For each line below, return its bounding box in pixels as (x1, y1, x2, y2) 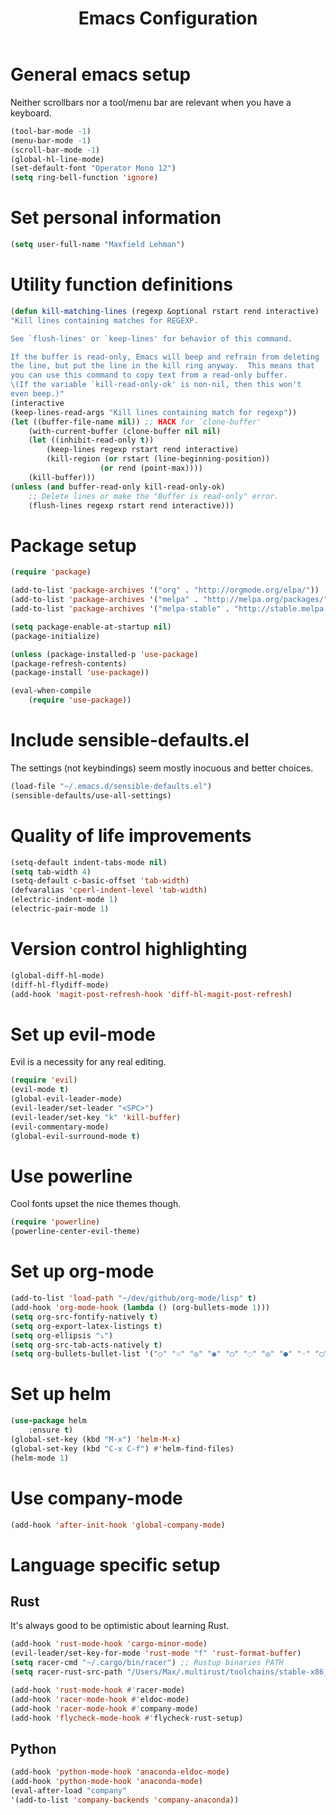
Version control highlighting (10, 938, 248, 961)
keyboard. (10, 107, 52, 119)
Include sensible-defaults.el (10, 729, 250, 752)
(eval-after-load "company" (10, 1785, 128, 1796)
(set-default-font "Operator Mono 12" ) (10, 163, 177, 174)
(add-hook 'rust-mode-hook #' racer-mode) (10, 1685, 186, 1695)
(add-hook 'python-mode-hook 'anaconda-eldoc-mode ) (10, 1767, 230, 1777)
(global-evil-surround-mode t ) (10, 1131, 141, 1141)
